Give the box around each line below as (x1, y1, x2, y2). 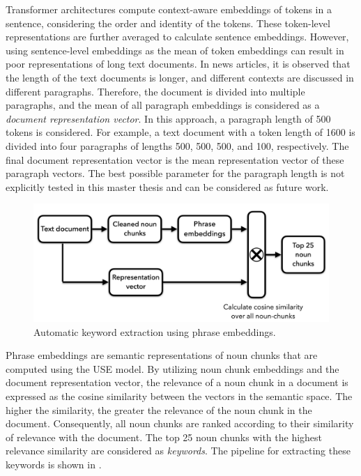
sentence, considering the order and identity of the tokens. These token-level (6, 15, 330, 30)
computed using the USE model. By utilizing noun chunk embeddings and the (6, 361, 339, 376)
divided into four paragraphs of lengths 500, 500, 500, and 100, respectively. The (6, 138, 349, 153)
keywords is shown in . (6, 457, 102, 472)
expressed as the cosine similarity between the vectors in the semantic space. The (6, 389, 353, 404)
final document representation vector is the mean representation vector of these (6, 152, 344, 167)
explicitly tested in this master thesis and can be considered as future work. (6, 179, 329, 194)
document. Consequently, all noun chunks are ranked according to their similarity (6, 416, 354, 431)
